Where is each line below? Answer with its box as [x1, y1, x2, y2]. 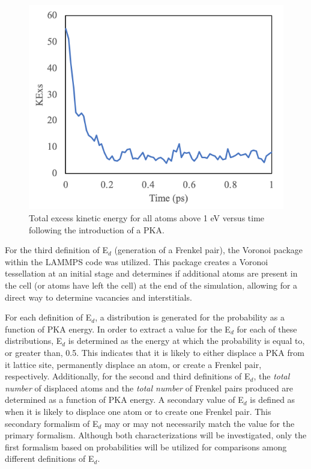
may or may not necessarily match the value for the [104, 417, 295, 429]
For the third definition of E [5, 244, 109, 256]
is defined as [250, 393, 295, 406]
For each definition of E [5, 311, 92, 323]
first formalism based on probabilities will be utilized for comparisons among [5, 440, 287, 453]
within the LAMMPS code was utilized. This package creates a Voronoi [5, 255, 268, 268]
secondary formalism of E [5, 417, 98, 429]
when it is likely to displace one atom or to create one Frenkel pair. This [5, 405, 271, 417]
